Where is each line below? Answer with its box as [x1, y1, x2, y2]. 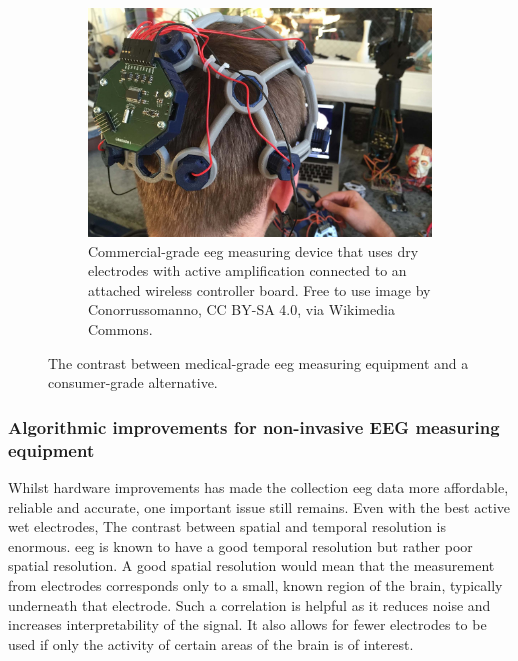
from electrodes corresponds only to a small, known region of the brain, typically [8, 574, 503, 595]
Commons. [88, 319, 153, 340]
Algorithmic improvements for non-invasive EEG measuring [8, 414, 500, 439]
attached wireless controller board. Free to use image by [88, 279, 431, 300]
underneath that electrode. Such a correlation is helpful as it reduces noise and [8, 594, 491, 615]
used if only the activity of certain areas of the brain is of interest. [8, 633, 414, 654]
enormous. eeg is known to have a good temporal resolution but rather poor [8, 535, 473, 556]
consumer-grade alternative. [48, 372, 218, 393]
